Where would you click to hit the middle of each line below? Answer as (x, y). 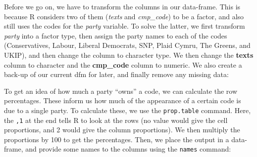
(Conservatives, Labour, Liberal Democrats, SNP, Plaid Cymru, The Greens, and (127, 45)
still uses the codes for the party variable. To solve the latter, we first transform (125, 26)
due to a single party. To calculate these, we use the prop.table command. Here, (128, 110)
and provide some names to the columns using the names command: (128, 149)
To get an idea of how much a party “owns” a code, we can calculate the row (121, 91)
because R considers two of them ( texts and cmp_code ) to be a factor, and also (124, 16)
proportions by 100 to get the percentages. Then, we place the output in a (117, 139)
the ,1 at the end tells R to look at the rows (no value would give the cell (116, 120)
